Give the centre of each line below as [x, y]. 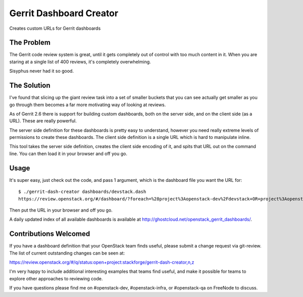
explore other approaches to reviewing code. [56, 278]
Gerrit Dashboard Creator [64, 13]
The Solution [30, 86]
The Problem [30, 43]
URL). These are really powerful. [43, 121]
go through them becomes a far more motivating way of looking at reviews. [88, 105]
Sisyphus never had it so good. [42, 71]
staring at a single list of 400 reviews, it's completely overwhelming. [80, 62]
